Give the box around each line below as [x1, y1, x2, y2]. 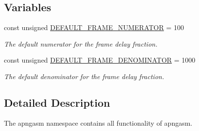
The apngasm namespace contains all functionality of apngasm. [4, 117, 193, 128]
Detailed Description [4, 95, 110, 110]
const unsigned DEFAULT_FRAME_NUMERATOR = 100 [4, 22, 184, 33]
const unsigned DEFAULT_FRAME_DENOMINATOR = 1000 [4, 55, 196, 65]
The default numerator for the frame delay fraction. [4, 38, 158, 49]
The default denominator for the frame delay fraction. [4, 71, 164, 81]
